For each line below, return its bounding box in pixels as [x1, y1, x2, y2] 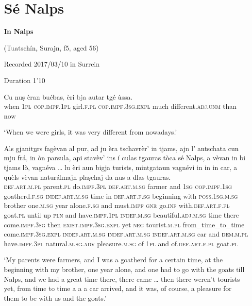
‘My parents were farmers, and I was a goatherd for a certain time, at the [4, 255, 223, 265]
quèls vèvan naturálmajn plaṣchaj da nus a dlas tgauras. [4, 171, 171, 182]
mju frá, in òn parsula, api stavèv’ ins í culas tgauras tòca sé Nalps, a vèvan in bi [4, 153, 246, 163]
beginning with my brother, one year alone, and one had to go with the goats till [4, 264, 245, 274]
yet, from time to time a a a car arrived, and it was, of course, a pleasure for [4, 283, 232, 293]
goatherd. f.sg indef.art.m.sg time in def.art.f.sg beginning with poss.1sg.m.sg [4, 190, 238, 201]
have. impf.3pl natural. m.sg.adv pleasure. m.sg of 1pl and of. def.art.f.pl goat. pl [4, 238, 238, 248]
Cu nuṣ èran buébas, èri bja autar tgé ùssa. [4, 91, 133, 102]
